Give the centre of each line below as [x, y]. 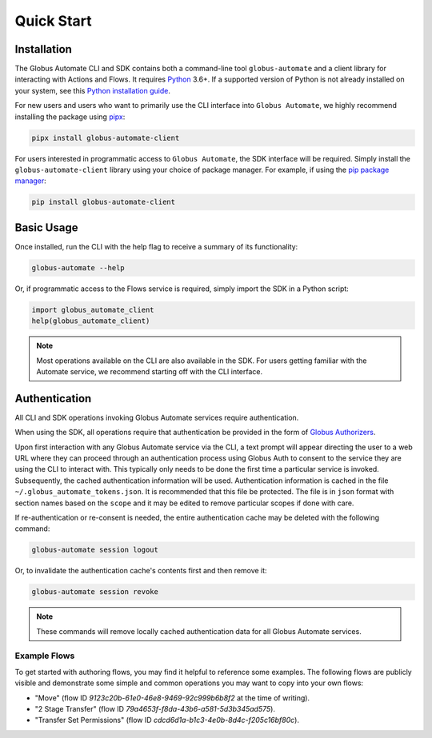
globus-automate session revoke [95, 592]
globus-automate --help [78, 267]
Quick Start [53, 21]
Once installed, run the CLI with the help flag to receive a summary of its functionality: [156, 246]
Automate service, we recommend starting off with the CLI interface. [150, 371]
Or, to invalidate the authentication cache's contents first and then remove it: [141, 571]
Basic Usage [46, 227]
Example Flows [45, 656]
